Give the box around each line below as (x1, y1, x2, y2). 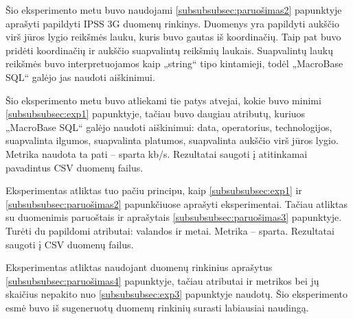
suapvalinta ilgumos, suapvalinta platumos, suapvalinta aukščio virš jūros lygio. (5, 133, 339, 147)
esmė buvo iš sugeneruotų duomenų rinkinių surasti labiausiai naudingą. (5, 300, 309, 314)
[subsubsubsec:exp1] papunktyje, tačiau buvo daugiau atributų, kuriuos (5, 106, 306, 121)
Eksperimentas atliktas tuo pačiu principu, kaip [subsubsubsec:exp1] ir (5, 183, 302, 198)
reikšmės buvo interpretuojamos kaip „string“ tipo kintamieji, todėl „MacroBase (5, 56, 343, 71)
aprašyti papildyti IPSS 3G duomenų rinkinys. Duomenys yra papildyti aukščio (5, 16, 339, 30)
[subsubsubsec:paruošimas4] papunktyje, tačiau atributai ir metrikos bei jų (5, 273, 319, 287)
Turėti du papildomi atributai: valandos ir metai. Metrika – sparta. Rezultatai (5, 223, 334, 237)
